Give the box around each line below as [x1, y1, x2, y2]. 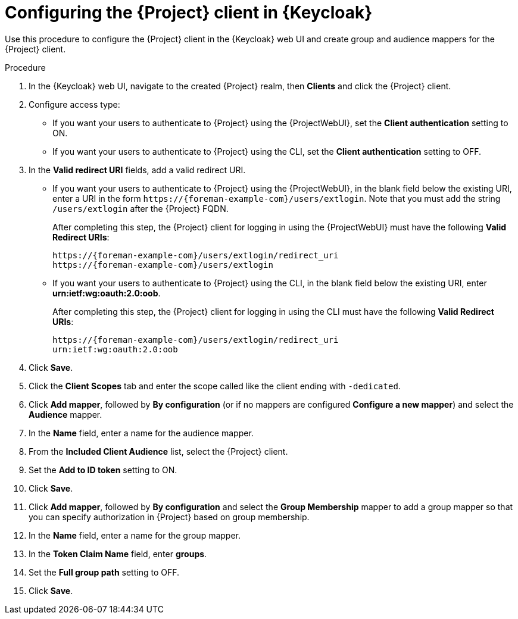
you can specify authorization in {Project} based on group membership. [29, 511, 310, 522]
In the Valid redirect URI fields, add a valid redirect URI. [29, 164, 246, 175]
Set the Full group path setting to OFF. [29, 567, 180, 577]
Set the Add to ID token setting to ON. [29, 464, 177, 475]
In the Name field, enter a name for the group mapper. [29, 530, 241, 540]
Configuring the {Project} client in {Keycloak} [5, 2, 373, 23]
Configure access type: [29, 99, 120, 110]
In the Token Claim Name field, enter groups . [29, 548, 207, 559]
